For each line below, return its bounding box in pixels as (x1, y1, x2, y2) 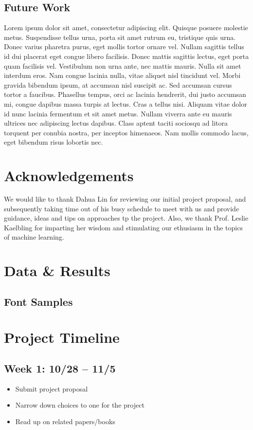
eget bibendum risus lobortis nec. (4, 137, 103, 147)
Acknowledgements (4, 166, 134, 186)
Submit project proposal (15, 383, 88, 393)
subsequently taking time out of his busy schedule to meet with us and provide (4, 203, 239, 213)
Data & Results (4, 261, 110, 280)
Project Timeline (4, 327, 120, 347)
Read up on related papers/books (15, 416, 115, 426)
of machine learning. (4, 232, 64, 242)
